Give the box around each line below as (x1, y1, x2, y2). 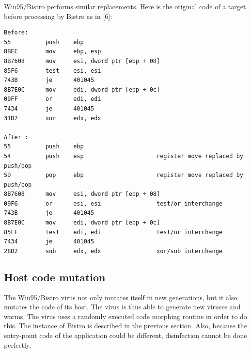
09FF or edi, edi (4, 96, 101, 103)
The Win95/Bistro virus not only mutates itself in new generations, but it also (4, 292, 237, 302)
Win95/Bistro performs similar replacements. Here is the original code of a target (4, 1, 246, 11)
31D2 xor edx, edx (4, 114, 101, 122)
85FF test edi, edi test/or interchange (4, 228, 223, 236)
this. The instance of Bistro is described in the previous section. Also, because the (4, 321, 247, 331)
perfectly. (4, 339, 31, 350)
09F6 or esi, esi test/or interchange (4, 200, 223, 207)
